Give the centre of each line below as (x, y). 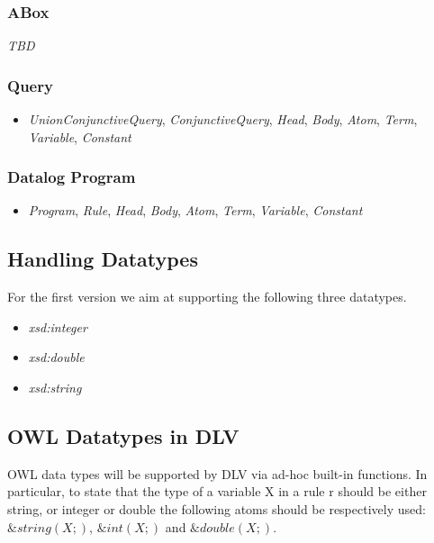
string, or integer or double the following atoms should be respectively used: (217, 509)
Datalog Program (72, 177)
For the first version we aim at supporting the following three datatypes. (207, 297)
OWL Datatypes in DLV (123, 436)
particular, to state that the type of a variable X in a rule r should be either (217, 491)
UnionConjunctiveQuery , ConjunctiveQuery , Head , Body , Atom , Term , (223, 119)
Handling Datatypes (103, 259)
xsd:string (55, 388)
